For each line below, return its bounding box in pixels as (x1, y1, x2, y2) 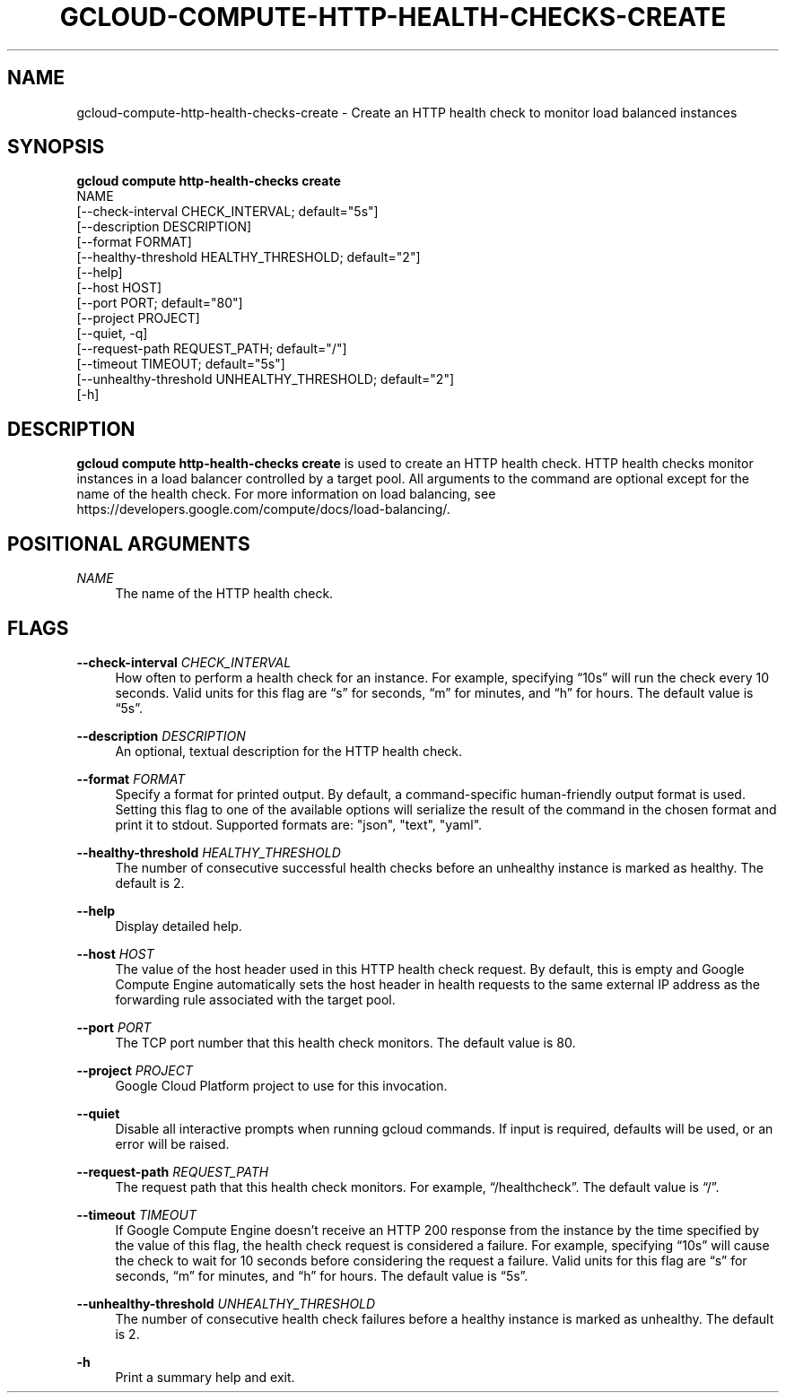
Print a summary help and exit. (115, 1369, 295, 1385)
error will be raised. (115, 1135, 230, 1152)
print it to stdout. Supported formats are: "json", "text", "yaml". (115, 816, 483, 832)
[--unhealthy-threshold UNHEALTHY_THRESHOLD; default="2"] (76, 371, 455, 387)
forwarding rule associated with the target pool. (115, 991, 396, 1007)
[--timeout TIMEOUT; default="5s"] (76, 356, 285, 372)
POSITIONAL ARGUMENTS (7, 532, 250, 555)
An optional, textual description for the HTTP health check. (115, 743, 463, 759)
